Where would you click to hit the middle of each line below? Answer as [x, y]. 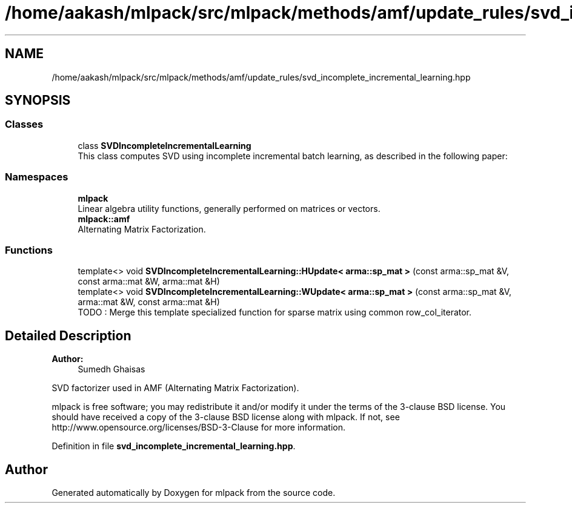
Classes [24, 124]
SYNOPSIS [38, 101]
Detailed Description [68, 335]
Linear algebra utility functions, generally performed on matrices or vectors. [229, 208]
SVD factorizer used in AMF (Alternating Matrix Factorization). [175, 388]
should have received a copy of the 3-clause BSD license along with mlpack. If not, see [226, 417]
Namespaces [37, 177]
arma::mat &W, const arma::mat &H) [149, 302]
